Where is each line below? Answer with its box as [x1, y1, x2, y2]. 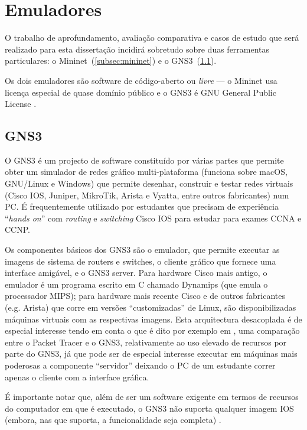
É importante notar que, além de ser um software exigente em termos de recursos [5, 390, 299, 403]
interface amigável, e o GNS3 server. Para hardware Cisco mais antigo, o [5, 266, 267, 279]
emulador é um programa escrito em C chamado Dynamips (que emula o [5, 278, 268, 290]
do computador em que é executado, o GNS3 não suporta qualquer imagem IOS [5, 402, 294, 414]
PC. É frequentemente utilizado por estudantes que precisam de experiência [5, 200, 279, 213]
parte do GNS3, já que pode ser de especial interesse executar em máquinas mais [5, 347, 298, 360]
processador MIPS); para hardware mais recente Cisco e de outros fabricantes [5, 289, 285, 302]
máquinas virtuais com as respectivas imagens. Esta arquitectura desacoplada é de [5, 312, 302, 325]
